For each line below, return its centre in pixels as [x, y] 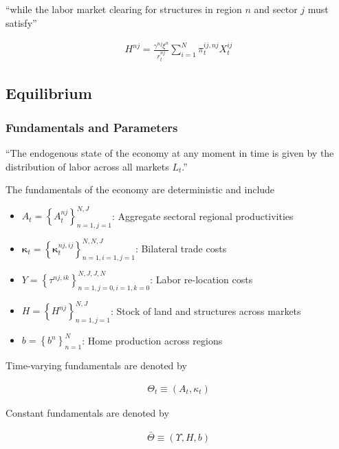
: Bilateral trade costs [181, 248]
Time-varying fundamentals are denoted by [96, 365]
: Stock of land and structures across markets [206, 310]
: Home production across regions [152, 340]
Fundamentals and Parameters [92, 127]
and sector [276, 9]
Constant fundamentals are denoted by [87, 412]
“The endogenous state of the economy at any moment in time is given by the [170, 152]
